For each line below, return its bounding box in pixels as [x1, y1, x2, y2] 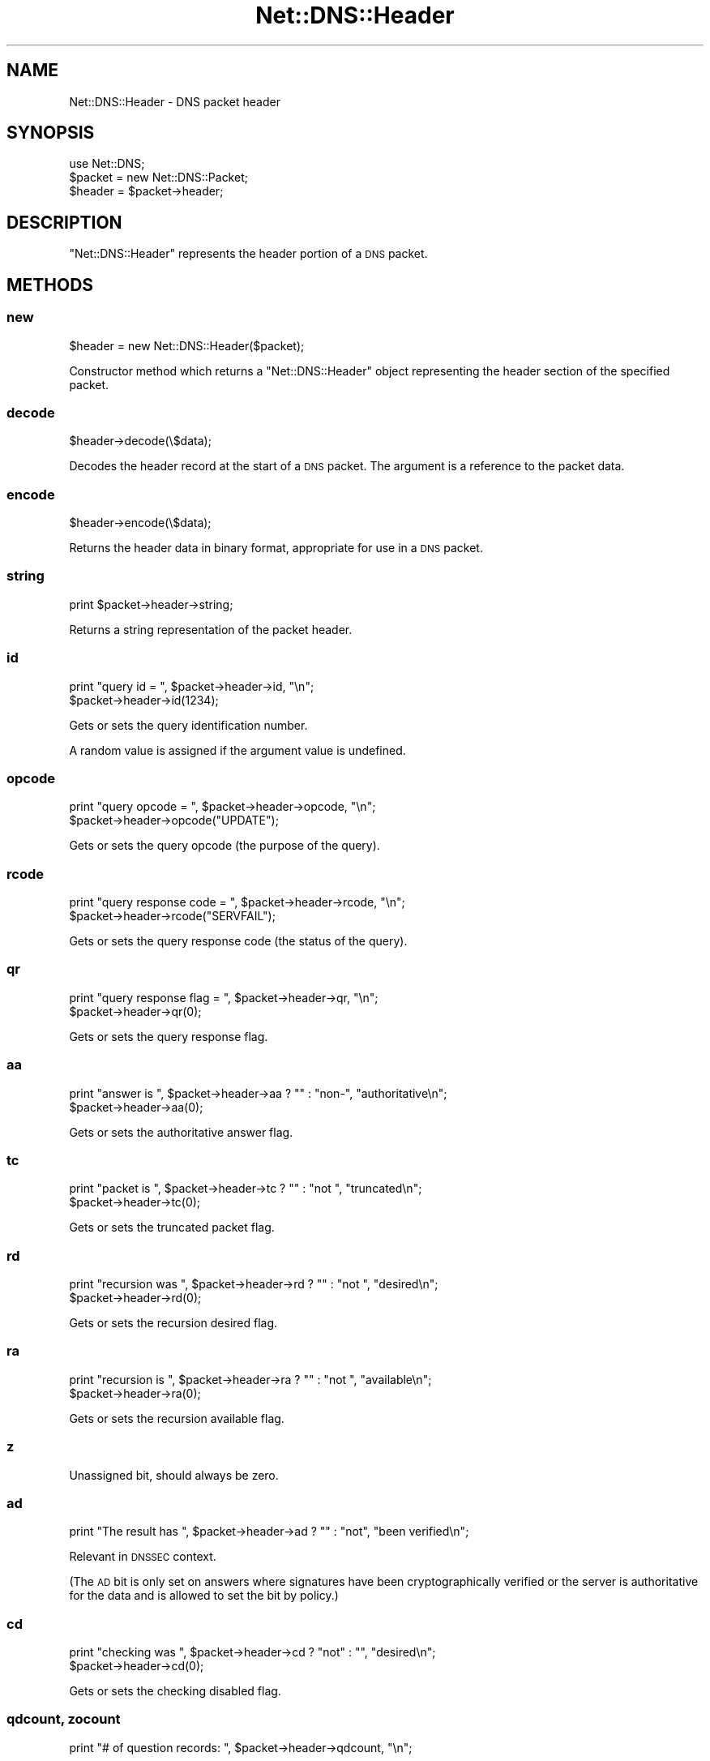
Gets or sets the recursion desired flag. [69, 1316, 278, 1330]
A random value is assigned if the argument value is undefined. [69, 743, 406, 757]
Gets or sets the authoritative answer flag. [69, 1125, 293, 1139]
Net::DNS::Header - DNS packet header [69, 94, 280, 109]
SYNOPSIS [6, 122, 95, 144]
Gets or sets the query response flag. [69, 1029, 268, 1043]
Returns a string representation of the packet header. [69, 622, 353, 636]
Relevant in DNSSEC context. [69, 1549, 216, 1564]
